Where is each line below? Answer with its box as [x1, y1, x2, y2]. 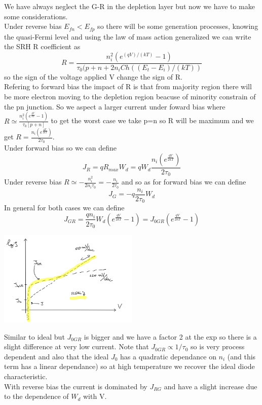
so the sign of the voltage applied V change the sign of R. [4, 71, 182, 82]
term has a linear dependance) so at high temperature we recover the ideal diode [4, 361, 255, 372]
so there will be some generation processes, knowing [97, 21, 258, 31]
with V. [83, 391, 107, 401]
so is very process [191, 341, 245, 352]
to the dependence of [4, 391, 69, 401]
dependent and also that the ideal [4, 351, 109, 361]
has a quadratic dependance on [120, 351, 216, 361]
